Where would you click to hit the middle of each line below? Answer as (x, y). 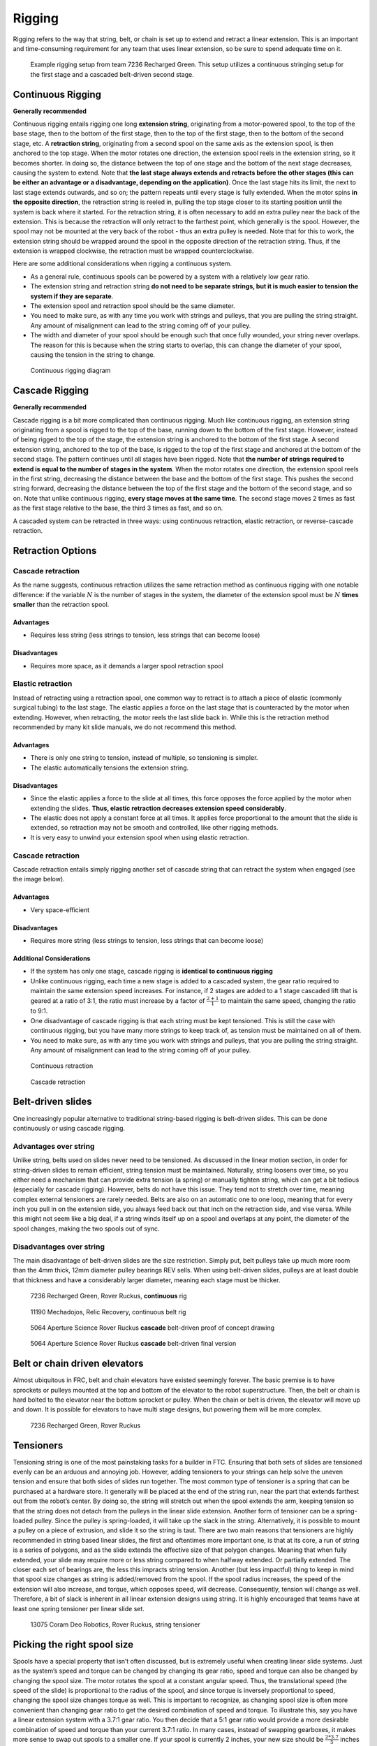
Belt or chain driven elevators (78, 1364)
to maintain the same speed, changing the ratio (288, 1000)
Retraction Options (55, 551)
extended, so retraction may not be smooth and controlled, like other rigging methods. (154, 828)
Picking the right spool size (73, 1644)
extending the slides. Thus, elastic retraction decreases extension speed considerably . (158, 808)
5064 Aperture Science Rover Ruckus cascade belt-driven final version (133, 1344)
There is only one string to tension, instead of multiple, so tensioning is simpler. (144, 758)
